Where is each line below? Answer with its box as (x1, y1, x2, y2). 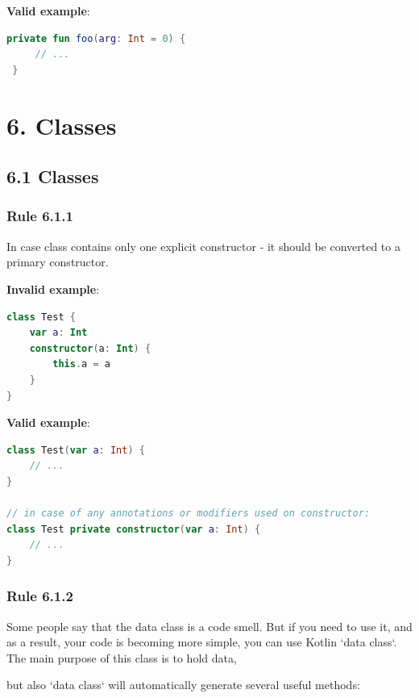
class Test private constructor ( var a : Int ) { (6, 523, 261, 535)
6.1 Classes (6, 164, 99, 189)
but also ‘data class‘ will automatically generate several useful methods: (6, 676, 360, 693)
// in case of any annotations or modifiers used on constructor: (6, 508, 371, 520)
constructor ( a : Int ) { (29, 342, 151, 354)
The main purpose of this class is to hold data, (6, 649, 237, 666)
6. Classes (6, 108, 117, 141)
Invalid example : (6, 280, 100, 297)
